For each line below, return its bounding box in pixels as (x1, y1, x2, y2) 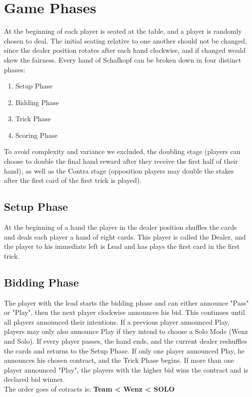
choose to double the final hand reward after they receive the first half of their (4, 156, 238, 166)
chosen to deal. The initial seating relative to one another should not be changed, (4, 35, 247, 45)
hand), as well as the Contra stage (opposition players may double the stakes (4, 165, 234, 176)
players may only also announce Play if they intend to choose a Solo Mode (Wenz (4, 326, 248, 336)
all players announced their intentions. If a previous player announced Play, (4, 316, 230, 327)
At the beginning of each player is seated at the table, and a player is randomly (4, 26, 242, 36)
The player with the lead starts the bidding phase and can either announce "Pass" (4, 297, 249, 308)
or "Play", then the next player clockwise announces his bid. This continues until (4, 307, 245, 317)
